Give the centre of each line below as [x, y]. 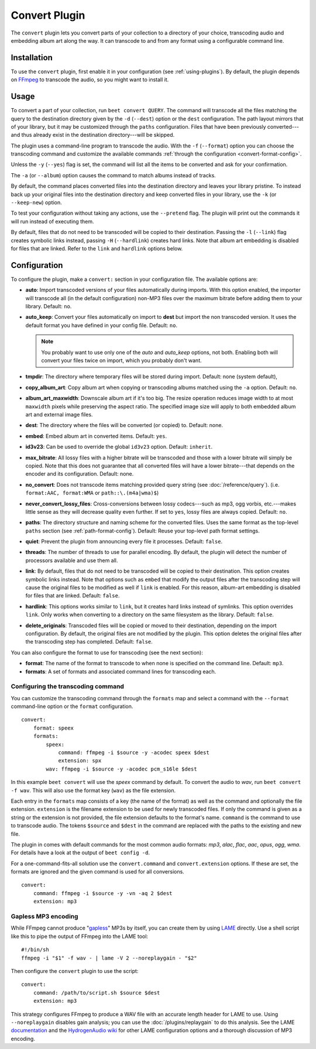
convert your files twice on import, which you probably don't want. [121, 360]
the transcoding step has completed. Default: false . [89, 642]
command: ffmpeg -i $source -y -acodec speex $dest [134, 753]
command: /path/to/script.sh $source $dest [97, 993]
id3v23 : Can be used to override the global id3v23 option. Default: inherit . [119, 447]
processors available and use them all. [72, 560]
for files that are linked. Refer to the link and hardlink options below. [97, 248]
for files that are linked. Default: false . [73, 596]
